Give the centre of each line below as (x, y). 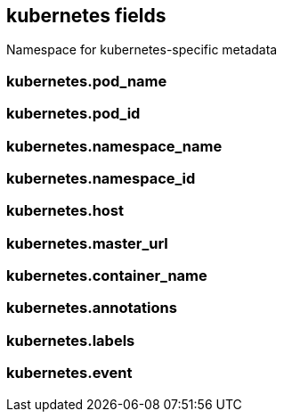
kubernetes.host (65, 211)
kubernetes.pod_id (73, 114)
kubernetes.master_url (87, 243)
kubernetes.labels (71, 340)
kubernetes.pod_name (87, 81)
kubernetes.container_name (107, 276)
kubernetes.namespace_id (101, 178)
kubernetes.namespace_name (114, 146)
